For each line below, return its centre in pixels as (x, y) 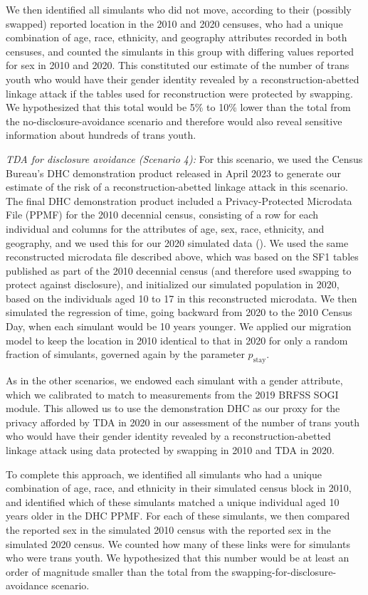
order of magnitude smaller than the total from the (117, 571)
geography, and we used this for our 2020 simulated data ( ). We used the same (177, 242)
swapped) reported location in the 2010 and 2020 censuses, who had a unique (174, 23)
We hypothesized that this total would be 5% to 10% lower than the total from (178, 107)
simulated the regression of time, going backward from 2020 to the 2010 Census (179, 312)
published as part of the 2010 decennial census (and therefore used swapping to (179, 270)
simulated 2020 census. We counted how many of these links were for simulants (178, 543)
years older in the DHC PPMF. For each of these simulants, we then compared (178, 516)
